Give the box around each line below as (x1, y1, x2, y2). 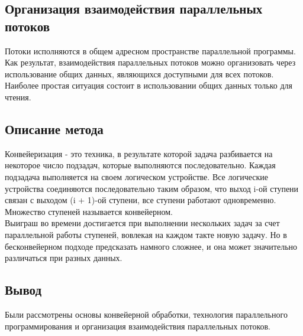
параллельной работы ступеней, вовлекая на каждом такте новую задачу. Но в (5, 228, 287, 240)
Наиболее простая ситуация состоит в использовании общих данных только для (5, 79, 292, 92)
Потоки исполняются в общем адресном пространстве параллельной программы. (5, 44, 296, 57)
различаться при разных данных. (5, 252, 123, 264)
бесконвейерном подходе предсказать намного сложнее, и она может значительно (5, 240, 298, 252)
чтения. (5, 90, 31, 103)
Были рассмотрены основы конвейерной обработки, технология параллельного (5, 308, 288, 320)
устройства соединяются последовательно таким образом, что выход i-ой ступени (5, 182, 299, 194)
